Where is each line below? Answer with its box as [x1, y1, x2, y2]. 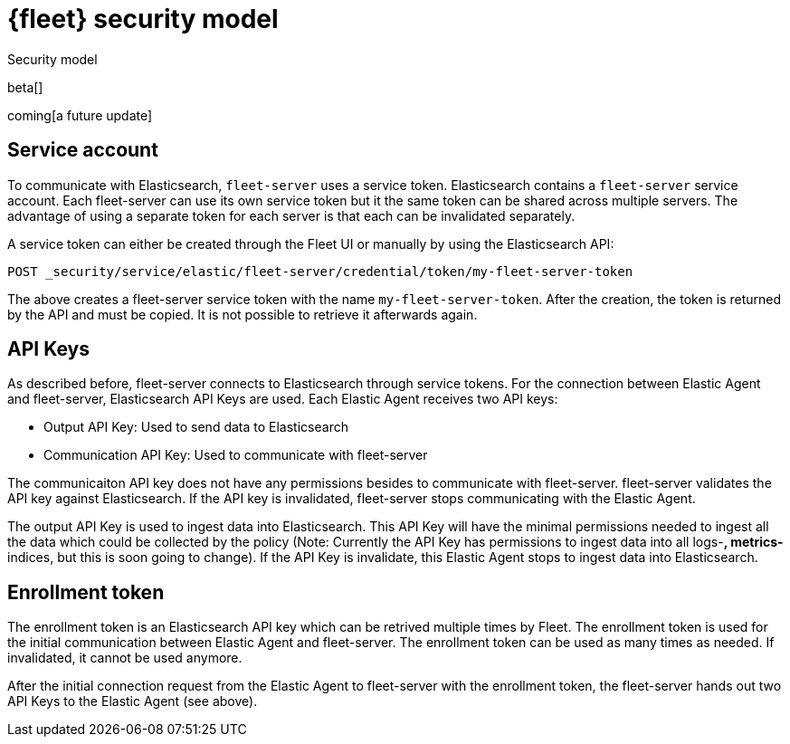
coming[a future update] [7, 107, 153, 123]
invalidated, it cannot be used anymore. [7, 650, 243, 666]
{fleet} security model [7, 4, 279, 34]
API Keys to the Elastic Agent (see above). [7, 693, 258, 710]
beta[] [7, 79, 43, 95]
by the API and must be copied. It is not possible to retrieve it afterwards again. [7, 306, 478, 322]
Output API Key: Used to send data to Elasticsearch [43, 419, 348, 435]
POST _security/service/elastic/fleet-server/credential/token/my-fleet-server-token [7, 263, 633, 279]
